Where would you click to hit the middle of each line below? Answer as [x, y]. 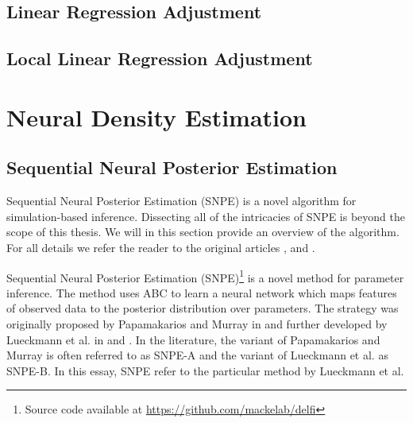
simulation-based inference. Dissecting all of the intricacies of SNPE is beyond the [206, 216]
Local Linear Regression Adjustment [160, 58]
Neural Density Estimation [157, 116]
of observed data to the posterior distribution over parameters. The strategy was [203, 308]
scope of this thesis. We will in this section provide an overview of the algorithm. [203, 232]
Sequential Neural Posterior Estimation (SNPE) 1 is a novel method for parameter [205, 276]
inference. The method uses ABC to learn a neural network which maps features [202, 292]
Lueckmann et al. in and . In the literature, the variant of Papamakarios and [193, 339]
